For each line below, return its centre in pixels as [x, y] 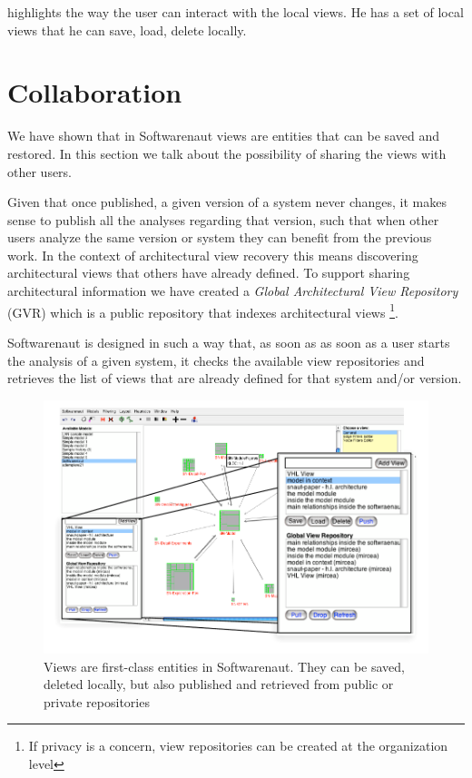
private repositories [97, 701]
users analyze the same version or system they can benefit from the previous [220, 237]
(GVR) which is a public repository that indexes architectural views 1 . [203, 310]
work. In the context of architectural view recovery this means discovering [213, 255]
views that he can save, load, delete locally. [127, 30]
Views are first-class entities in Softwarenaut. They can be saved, [224, 666]
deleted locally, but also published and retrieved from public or [219, 684]
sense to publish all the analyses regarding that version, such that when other [223, 219]
